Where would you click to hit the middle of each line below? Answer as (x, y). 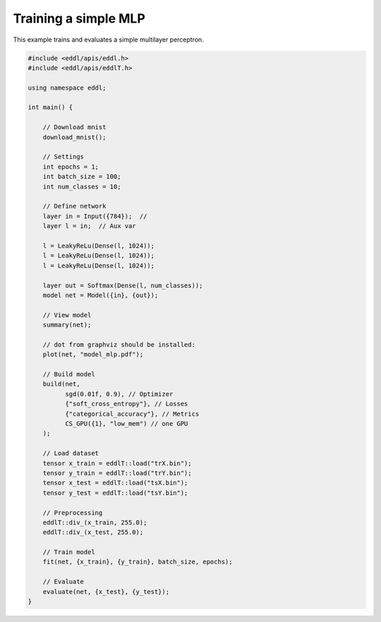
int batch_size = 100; (82, 177)
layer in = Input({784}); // (95, 216)
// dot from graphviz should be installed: (119, 345)
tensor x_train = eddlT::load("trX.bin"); (117, 463)
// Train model (69, 552)
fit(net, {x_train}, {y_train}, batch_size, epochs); (138, 562)
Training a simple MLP (79, 18)
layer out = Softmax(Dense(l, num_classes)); (123, 285)
